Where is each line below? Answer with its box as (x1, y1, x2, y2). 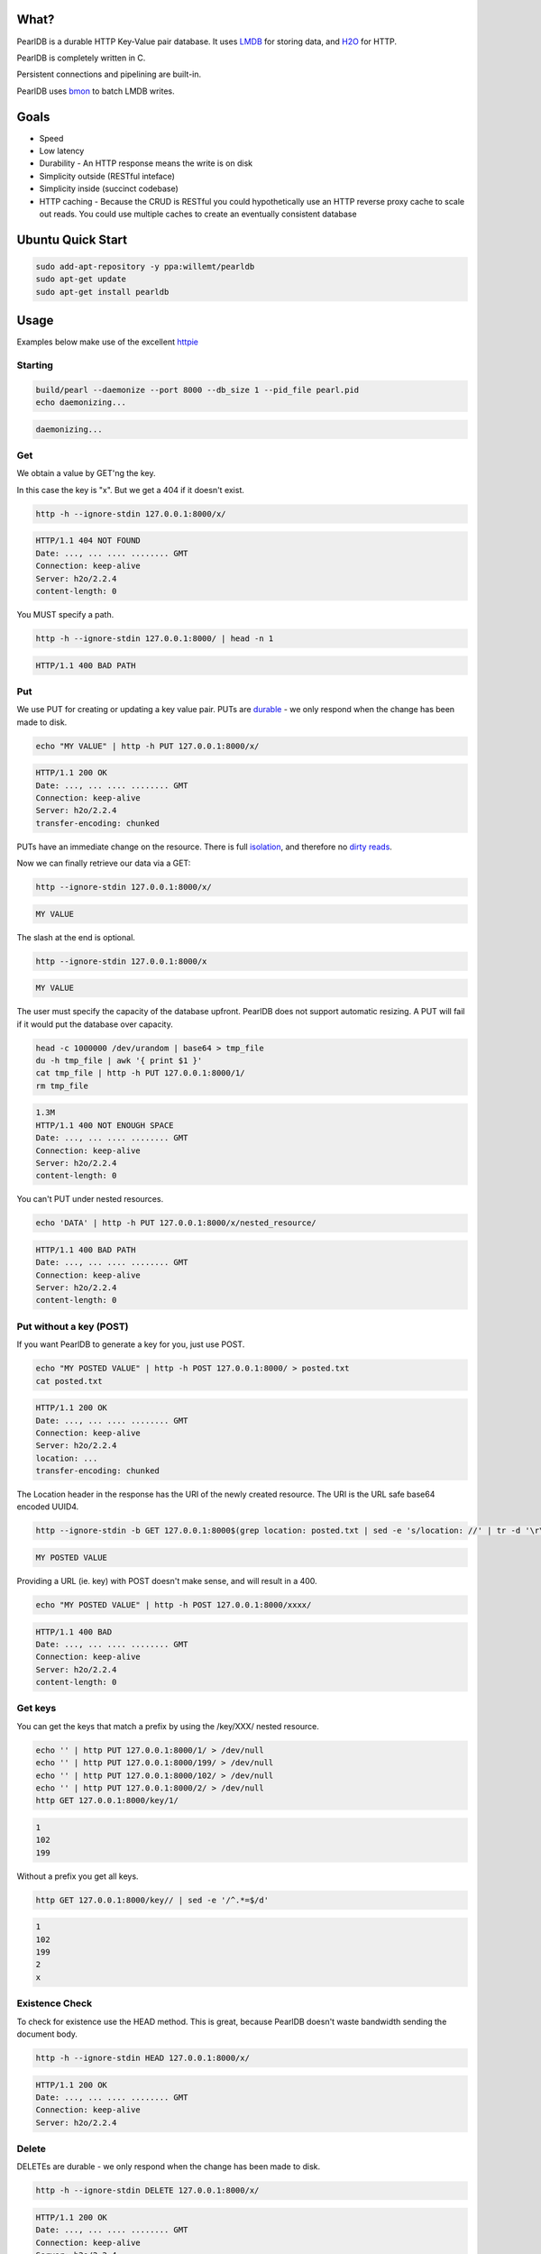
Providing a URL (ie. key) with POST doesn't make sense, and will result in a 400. (16, 1576, 317, 1586)
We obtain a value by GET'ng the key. (16, 468, 156, 479)
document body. (16, 2029, 78, 2039)
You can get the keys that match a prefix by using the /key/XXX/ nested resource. (16, 1720, 320, 1731)
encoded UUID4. (16, 1501, 79, 1512)
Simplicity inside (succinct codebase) (39, 183, 179, 194)
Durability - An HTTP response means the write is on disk (39, 158, 252, 169)
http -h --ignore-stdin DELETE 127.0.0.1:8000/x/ (35, 2185, 260, 2195)
